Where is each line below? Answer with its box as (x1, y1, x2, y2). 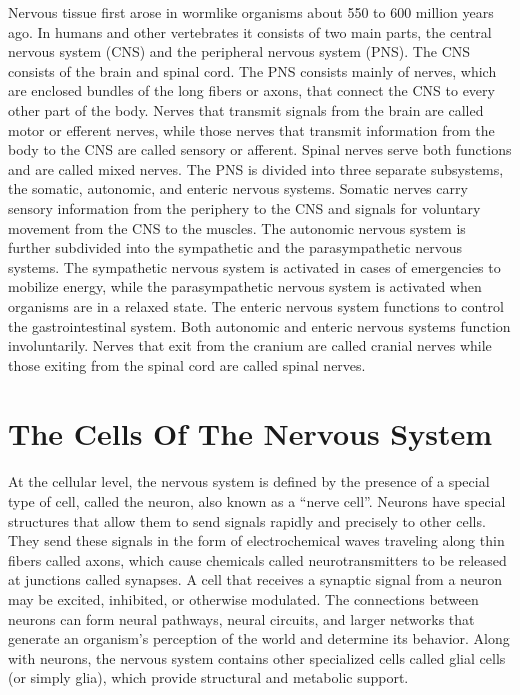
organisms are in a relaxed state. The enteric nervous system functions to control (8, 295, 504, 316)
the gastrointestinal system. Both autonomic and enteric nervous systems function (8, 315, 511, 336)
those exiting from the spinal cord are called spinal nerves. (8, 354, 366, 375)
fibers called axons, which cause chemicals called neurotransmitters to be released (8, 549, 507, 570)
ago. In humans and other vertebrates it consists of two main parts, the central (8, 21, 492, 42)
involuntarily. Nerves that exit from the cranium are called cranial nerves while (8, 335, 492, 356)
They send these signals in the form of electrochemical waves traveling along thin (8, 530, 505, 551)
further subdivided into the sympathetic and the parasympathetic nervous (8, 237, 462, 258)
